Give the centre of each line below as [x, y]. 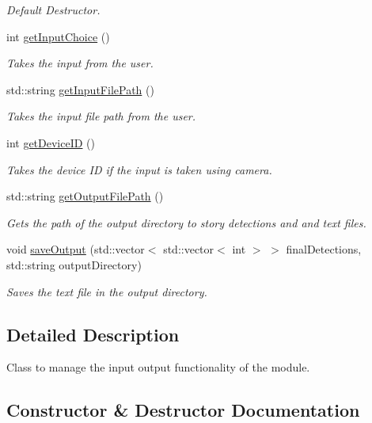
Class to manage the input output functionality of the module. [158, 367]
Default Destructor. [53, 10]
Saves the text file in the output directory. [107, 291]
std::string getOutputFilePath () [85, 196]
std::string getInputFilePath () [80, 89]
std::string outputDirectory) [74, 264]
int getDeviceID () [51, 142]
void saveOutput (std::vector [76, 249]
